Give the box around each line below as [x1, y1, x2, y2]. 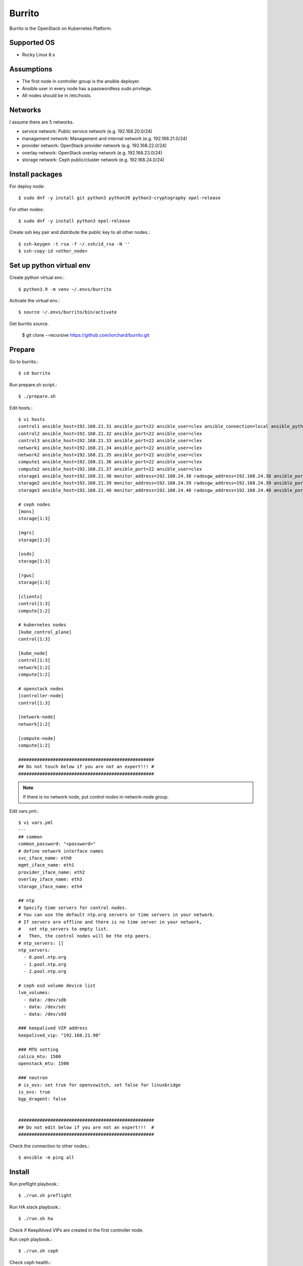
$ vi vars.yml [18, 820, 53, 825]
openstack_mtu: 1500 [18, 1061, 69, 1066]
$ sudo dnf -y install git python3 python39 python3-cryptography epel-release [18, 195, 221, 201]
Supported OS [9, 38, 55, 47]
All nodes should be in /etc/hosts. [22, 93, 92, 99]
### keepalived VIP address [18, 1025, 88, 1031]
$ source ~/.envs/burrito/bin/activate [18, 309, 117, 315]
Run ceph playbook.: [9, 1236, 53, 1242]
